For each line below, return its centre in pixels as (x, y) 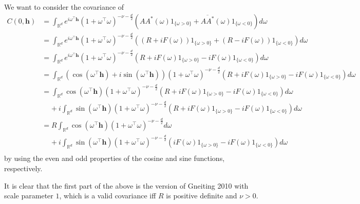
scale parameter (29, 196)
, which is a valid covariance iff (108, 196)
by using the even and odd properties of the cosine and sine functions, (115, 158)
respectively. (23, 168)
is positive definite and (202, 196)
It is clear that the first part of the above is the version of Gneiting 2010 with (126, 185)
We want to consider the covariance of (64, 7)
